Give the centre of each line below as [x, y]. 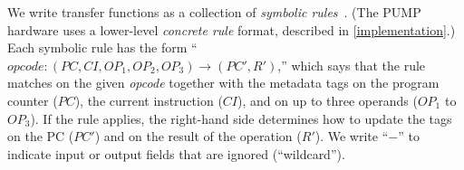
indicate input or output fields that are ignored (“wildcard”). [176, 153]
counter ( [33, 100]
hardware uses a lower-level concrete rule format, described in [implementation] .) [232, 29]
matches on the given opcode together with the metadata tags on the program [223, 83]
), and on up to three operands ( [328, 100]
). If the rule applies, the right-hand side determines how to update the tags [241, 118]
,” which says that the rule [352, 65]
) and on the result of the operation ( [198, 136]
